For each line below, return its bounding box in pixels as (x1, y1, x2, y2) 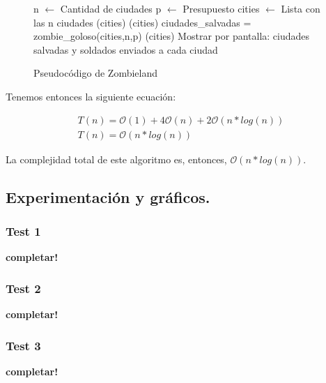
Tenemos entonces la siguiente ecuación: (6, 89, 176, 103)
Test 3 (6, 336, 41, 354)
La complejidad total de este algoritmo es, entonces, (6, 151, 227, 166)
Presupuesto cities (183, 1, 260, 15)
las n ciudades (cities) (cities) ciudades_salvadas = (33, 15, 251, 29)
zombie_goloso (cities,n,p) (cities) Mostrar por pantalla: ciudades (33, 29, 310, 43)
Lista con (281, 1, 320, 15)
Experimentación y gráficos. (6, 186, 210, 207)
